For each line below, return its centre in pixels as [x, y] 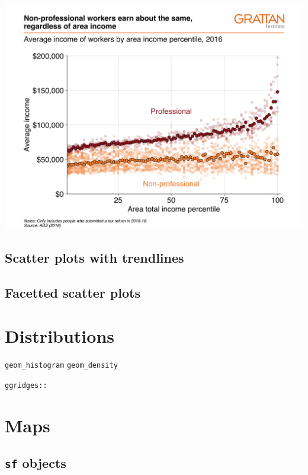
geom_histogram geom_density [61, 366]
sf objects [36, 463]
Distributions [60, 336]
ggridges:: [26, 385]
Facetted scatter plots [73, 292]
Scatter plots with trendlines [94, 257]
